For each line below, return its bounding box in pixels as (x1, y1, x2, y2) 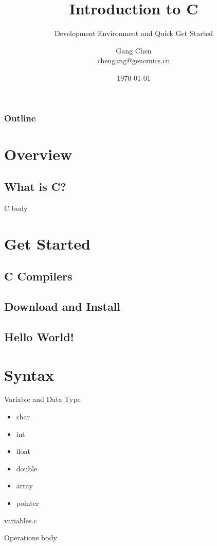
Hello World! (4, 328, 74, 344)
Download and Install (4, 298, 121, 314)
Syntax (4, 364, 55, 385)
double (16, 463, 38, 473)
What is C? (4, 179, 66, 195)
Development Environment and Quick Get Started (54, 28, 213, 39)
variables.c (4, 515, 37, 525)
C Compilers (4, 268, 73, 284)
